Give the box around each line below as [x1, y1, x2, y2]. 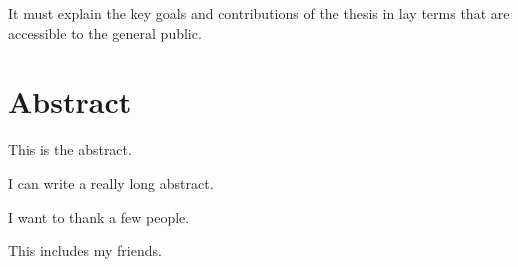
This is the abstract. [8, 139, 132, 160]
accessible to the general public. [8, 22, 202, 43]
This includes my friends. [8, 240, 162, 261]
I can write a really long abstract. [8, 172, 214, 193]
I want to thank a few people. [8, 206, 190, 227]
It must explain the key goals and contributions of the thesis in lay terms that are [8, 3, 510, 23]
